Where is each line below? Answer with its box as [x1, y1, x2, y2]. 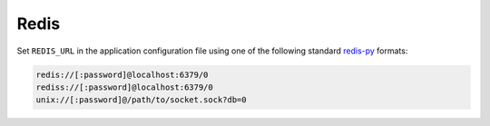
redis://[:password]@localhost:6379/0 [35, 69, 209, 80]
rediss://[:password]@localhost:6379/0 [35, 82, 213, 92]
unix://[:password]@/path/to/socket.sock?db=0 [35, 95, 247, 105]
